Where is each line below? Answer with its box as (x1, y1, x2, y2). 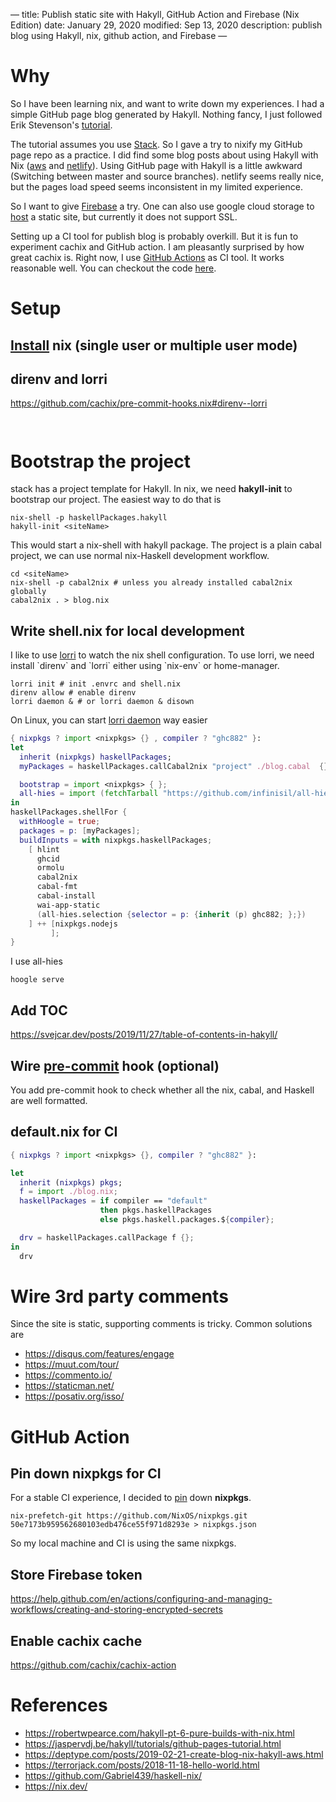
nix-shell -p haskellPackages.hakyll (10, 513, 168, 523)
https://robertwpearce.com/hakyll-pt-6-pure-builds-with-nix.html (24, 1727, 295, 1739)
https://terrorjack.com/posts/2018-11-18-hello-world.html (24, 1759, 260, 1771)
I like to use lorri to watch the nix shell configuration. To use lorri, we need (10, 649, 315, 661)
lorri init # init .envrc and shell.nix (10, 679, 182, 689)
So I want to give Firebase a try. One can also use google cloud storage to (10, 200, 315, 212)
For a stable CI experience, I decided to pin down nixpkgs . (10, 1492, 252, 1504)
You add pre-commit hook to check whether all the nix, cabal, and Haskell (10, 1084, 315, 1096)
